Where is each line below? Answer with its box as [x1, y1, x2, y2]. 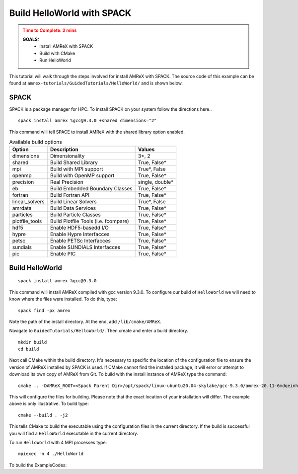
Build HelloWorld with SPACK [9, 7, 132, 18]
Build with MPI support [50, 165, 103, 172]
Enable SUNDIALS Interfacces [50, 244, 121, 251]
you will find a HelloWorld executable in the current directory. [9, 430, 139, 436]
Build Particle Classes [50, 211, 101, 218]
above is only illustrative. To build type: [9, 400, 89, 407]
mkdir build [18, 339, 47, 345]
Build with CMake [39, 50, 75, 56]
